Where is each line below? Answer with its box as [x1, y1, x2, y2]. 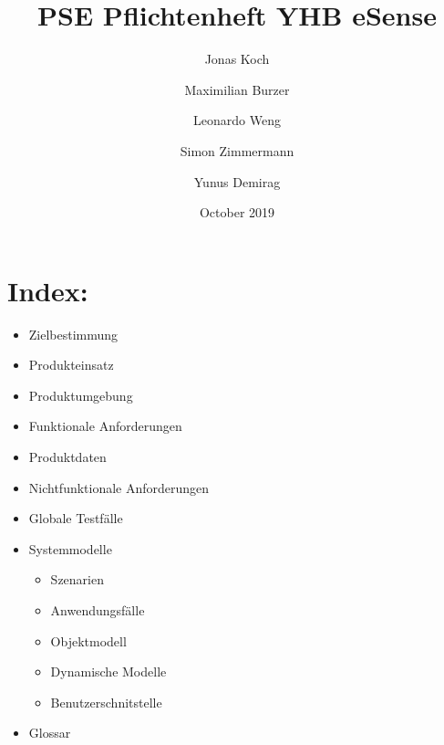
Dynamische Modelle [50, 662, 167, 681]
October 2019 [199, 203, 275, 222]
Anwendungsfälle [50, 600, 145, 619]
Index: [7, 271, 88, 309]
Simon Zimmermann [180, 141, 294, 160]
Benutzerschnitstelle [50, 692, 162, 711]
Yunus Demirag [193, 172, 281, 191]
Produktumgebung [28, 385, 133, 404]
